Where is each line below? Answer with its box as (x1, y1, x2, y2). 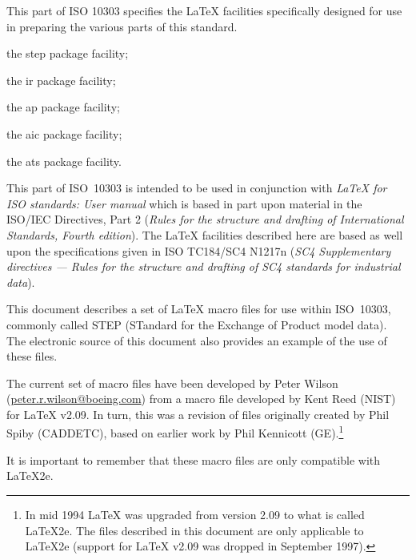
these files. (6, 348, 58, 365)
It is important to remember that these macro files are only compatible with (6, 451, 381, 468)
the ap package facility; (6, 99, 120, 115)
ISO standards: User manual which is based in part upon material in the (6, 195, 362, 212)
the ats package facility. (6, 152, 122, 169)
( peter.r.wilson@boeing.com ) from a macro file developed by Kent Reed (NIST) (6, 390, 396, 407)
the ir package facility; (6, 71, 116, 88)
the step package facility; (6, 45, 129, 62)
